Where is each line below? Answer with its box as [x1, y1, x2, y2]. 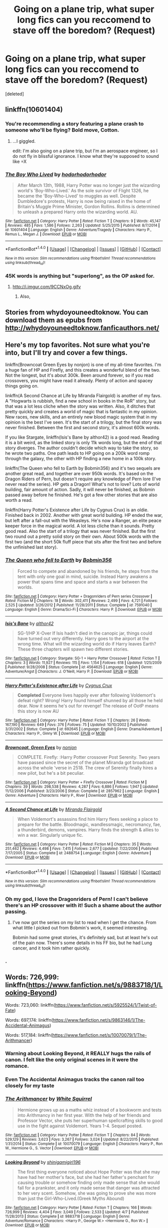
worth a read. [5, 497, 33, 503]
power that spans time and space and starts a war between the [17, 578, 148, 584]
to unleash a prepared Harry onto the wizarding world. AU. [17, 209, 138, 215]
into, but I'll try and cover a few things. [5, 348, 128, 357]
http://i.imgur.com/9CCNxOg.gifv [12, 284, 81, 290]
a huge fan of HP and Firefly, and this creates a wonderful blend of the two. [5, 367, 161, 373]
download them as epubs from [5, 316, 102, 324]
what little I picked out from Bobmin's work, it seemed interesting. [12, 925, 148, 931]
